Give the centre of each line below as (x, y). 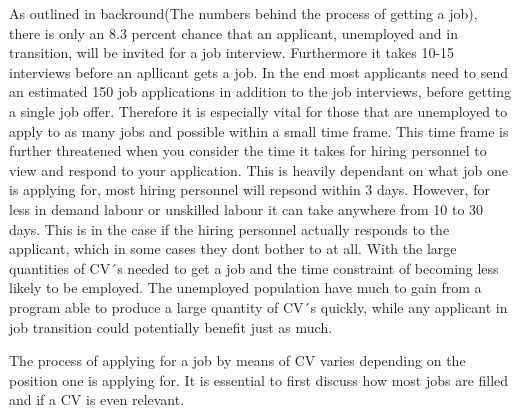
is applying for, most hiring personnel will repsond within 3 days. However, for (249, 189)
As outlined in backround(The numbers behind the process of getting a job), (243, 13)
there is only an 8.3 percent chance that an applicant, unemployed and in (233, 32)
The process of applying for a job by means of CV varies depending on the (237, 360)
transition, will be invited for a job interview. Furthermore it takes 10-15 (232, 52)
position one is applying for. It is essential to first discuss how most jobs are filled (259, 379)
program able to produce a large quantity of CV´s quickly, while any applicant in (258, 306)
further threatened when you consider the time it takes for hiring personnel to (248, 150)
